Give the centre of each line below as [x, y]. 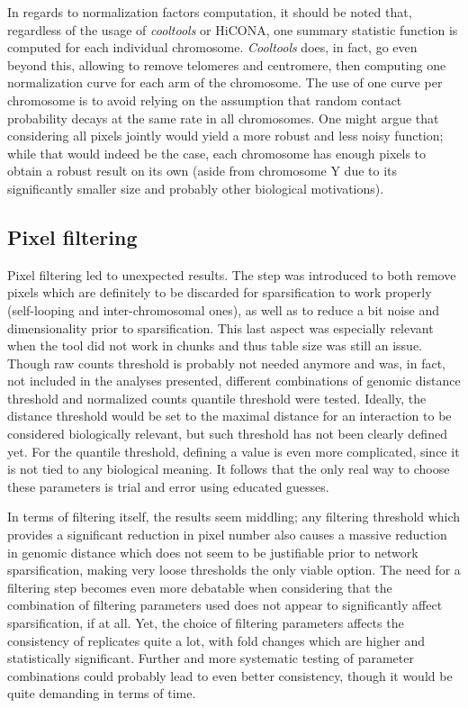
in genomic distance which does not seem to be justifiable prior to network [213, 552]
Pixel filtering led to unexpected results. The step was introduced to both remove [232, 274]
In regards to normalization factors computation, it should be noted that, [210, 12]
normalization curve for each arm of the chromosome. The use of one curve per [225, 82]
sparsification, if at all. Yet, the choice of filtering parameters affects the [206, 623]
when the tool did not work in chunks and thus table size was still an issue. [215, 345]
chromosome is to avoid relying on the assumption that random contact [205, 100]
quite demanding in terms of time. [102, 693]
